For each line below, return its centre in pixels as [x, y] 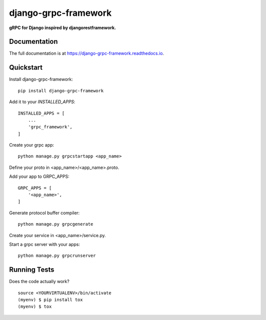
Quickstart [26, 67]
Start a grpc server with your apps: [45, 244]
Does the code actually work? [39, 281]
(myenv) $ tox [35, 307]
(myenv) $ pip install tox [50, 300]
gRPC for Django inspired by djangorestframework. [63, 28]
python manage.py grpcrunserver [57, 256]
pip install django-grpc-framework [61, 91]
